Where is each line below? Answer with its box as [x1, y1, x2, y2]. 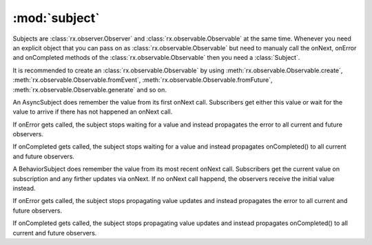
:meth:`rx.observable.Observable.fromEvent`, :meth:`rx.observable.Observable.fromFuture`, [12, 76, 273, 84]
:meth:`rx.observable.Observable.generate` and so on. [12, 85, 167, 94]
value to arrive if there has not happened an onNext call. [12, 107, 173, 116]
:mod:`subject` [12, 10, 100, 25]
